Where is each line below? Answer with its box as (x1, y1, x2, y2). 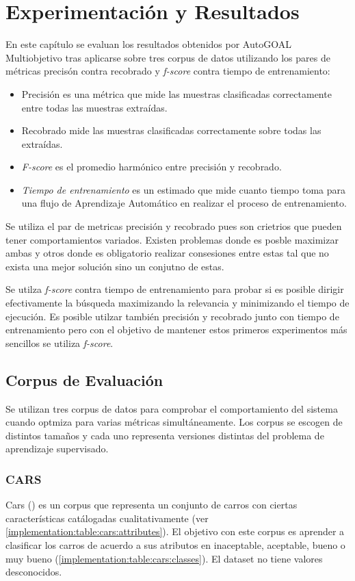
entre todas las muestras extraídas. (21, 100, 168, 114)
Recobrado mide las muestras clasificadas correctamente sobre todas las (21, 123, 321, 138)
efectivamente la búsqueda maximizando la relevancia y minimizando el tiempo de (5, 296, 350, 310)
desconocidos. (5, 565, 62, 579)
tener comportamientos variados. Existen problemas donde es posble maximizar (5, 232, 339, 246)
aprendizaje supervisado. (5, 441, 109, 456)
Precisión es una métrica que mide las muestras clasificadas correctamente (21, 86, 332, 101)
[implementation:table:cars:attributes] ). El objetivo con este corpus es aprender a (5, 524, 345, 539)
